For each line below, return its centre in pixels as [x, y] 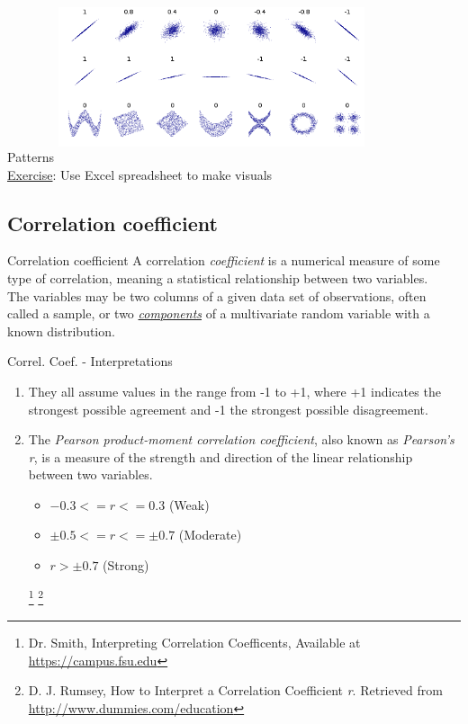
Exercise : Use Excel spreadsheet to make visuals [140, 174]
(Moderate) [210, 535]
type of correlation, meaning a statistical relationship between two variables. [218, 277]
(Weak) [189, 504]
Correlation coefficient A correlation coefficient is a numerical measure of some [224, 260]
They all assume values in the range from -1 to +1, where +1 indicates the [234, 391]
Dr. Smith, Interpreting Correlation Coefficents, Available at [194, 642]
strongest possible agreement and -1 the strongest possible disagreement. [228, 409]
